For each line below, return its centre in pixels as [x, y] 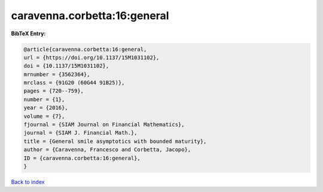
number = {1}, [44, 99]
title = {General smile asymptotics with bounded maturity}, [115, 141]
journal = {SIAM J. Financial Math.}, [80, 133]
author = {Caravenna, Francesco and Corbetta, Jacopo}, [107, 150]
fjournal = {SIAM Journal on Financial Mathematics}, [104, 125]
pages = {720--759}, [54, 91]
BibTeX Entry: [28, 33]
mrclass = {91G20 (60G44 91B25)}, [74, 83]
